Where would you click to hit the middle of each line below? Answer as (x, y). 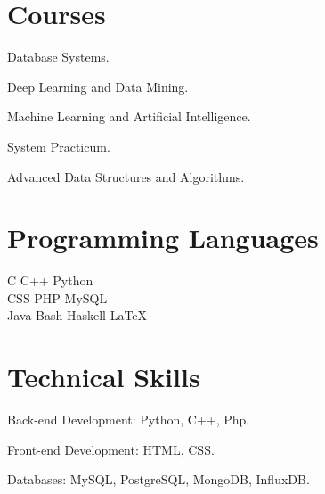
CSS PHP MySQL (57, 297)
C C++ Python (50, 280)
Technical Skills (104, 377)
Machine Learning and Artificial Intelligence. (129, 116)
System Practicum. (59, 146)
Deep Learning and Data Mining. (98, 86)
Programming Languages (163, 238)
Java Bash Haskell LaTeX (77, 315)
